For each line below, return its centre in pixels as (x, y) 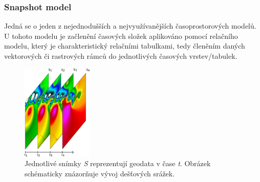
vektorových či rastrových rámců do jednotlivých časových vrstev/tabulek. (121, 56)
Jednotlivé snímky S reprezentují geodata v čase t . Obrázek (118, 163)
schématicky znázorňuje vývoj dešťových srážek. (100, 174)
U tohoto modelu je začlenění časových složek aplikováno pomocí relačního (121, 36)
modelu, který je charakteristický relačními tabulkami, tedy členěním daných (125, 46)
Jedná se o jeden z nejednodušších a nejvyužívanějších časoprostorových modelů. (130, 26)
